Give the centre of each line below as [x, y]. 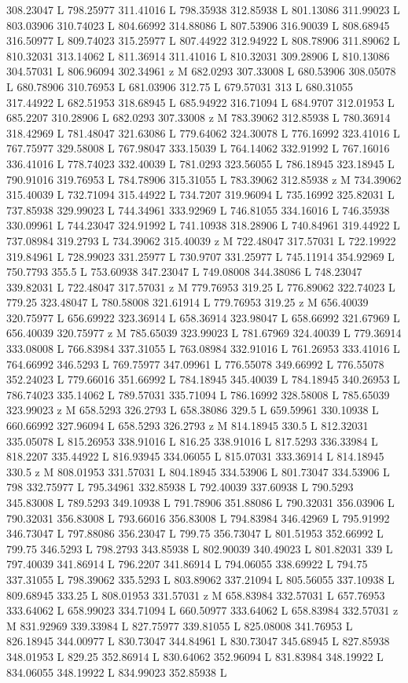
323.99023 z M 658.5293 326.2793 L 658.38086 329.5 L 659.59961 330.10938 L [193, 410]
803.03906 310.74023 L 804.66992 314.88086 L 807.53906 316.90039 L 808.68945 [198, 25]
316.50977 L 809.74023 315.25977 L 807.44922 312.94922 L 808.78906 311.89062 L [203, 40]
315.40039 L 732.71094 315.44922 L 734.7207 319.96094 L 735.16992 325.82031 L [200, 195]
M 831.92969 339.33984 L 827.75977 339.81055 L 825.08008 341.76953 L [180, 625]
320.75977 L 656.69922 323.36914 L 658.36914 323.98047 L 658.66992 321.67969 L [203, 317]
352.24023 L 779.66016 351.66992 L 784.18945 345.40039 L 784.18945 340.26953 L [203, 379]
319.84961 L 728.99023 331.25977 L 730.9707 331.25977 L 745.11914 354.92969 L [200, 256]
